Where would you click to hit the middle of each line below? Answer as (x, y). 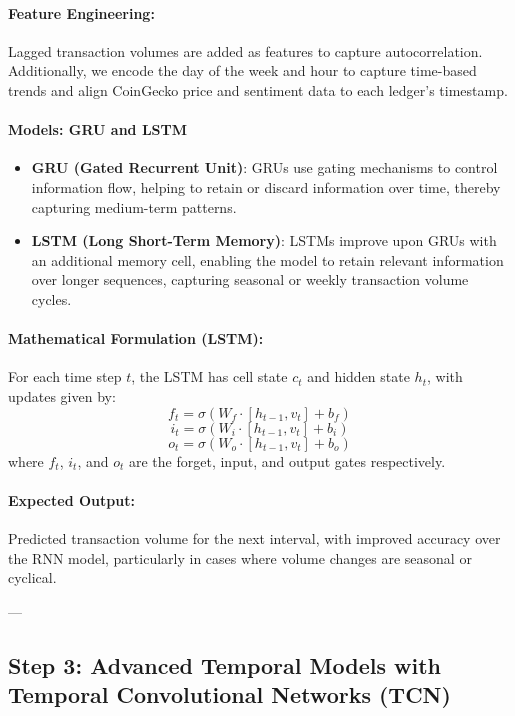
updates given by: (62, 395)
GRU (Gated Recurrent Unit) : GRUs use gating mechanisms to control (264, 167)
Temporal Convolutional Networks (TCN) (229, 694)
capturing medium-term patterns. (134, 206)
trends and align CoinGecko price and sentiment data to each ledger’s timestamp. (258, 89)
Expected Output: (71, 499)
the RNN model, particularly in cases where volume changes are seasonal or (240, 557)
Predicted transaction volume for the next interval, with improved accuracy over (254, 537)
